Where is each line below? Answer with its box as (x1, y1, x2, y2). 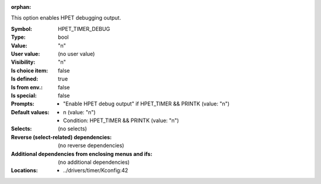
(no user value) (58, 50, 95, 57)
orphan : (11, 4, 32, 10)
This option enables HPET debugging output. (11, 14, 121, 21)
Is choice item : (11, 67, 48, 74)
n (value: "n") (63, 108, 96, 116)
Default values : (11, 108, 50, 116)
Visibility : (11, 58, 36, 66)
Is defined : (11, 75, 39, 83)
